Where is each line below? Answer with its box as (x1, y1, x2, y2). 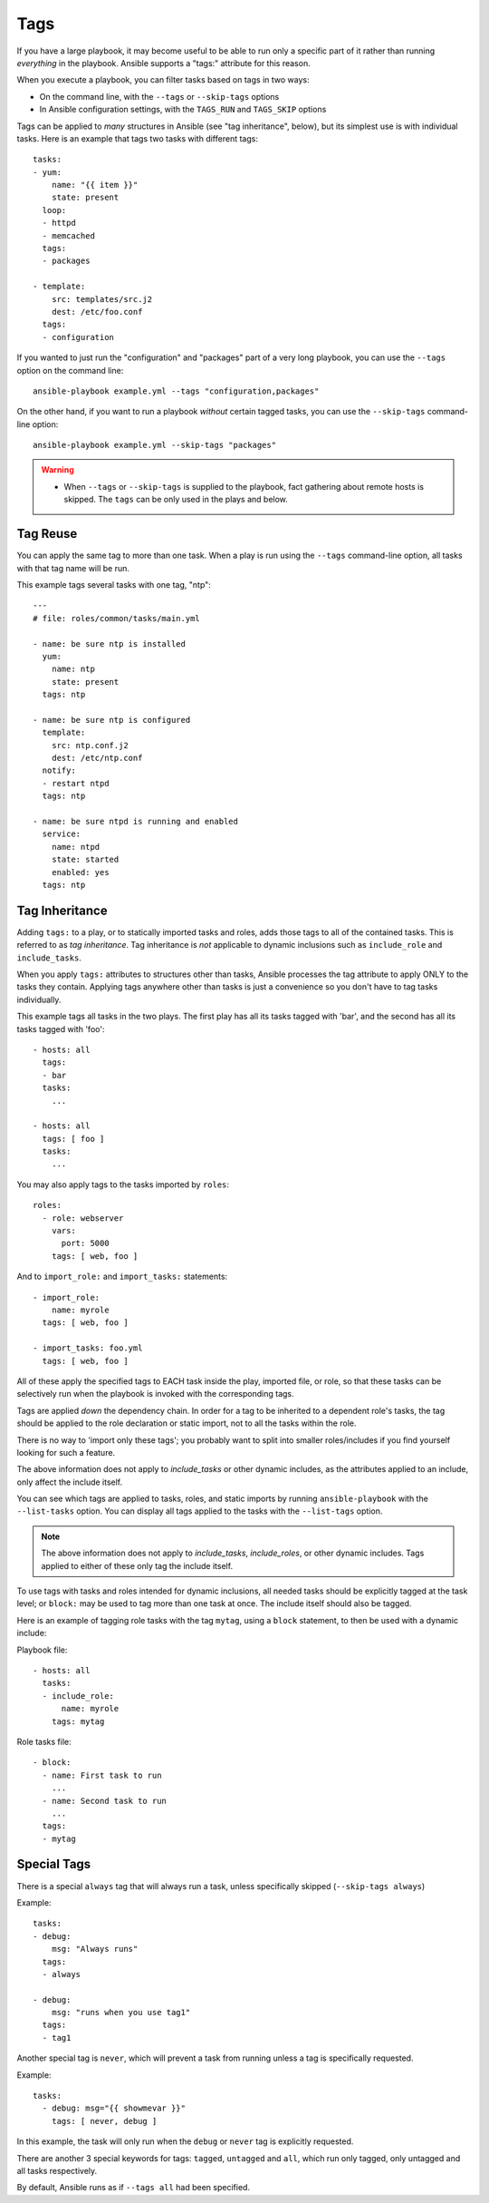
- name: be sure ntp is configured (33, 715, 191, 725)
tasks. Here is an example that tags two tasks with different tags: (16, 132, 258, 144)
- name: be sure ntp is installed (33, 638, 186, 648)
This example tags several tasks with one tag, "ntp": (16, 579, 212, 590)
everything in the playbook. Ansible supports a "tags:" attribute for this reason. (16, 57, 312, 68)
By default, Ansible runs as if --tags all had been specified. (16, 2182, 251, 2193)
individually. (16, 994, 62, 1005)
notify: (42, 765, 76, 775)
